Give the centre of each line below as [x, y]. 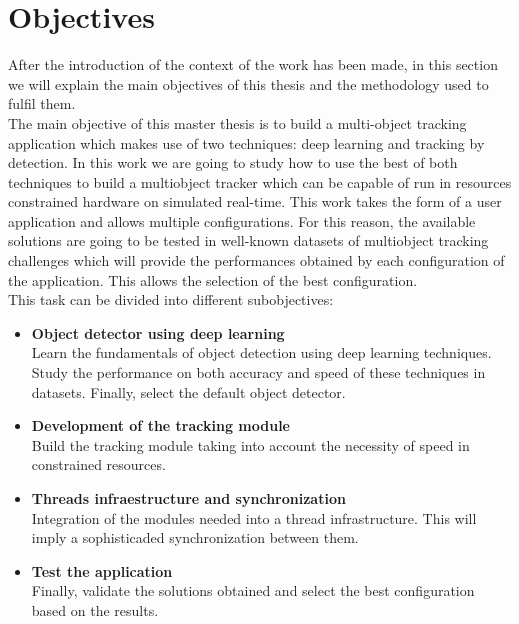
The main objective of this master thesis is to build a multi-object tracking [237, 122]
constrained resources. [98, 464]
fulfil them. [42, 103]
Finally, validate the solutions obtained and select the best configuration [253, 590]
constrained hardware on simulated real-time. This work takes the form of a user [255, 201]
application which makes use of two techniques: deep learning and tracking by [246, 142]
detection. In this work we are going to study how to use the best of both [233, 162]
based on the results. [95, 609]
